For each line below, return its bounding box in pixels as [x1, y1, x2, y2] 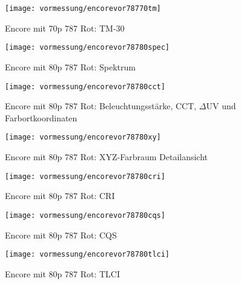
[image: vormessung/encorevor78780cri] [5, 172, 165, 181]
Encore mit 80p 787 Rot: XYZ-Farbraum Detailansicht [5, 150, 208, 163]
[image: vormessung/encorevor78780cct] [5, 82, 165, 91]
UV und [206, 100, 236, 112]
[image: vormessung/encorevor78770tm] [5, 4, 161, 13]
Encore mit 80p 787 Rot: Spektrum [5, 60, 136, 73]
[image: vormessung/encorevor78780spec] [5, 43, 170, 52]
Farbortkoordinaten [5, 111, 78, 124]
